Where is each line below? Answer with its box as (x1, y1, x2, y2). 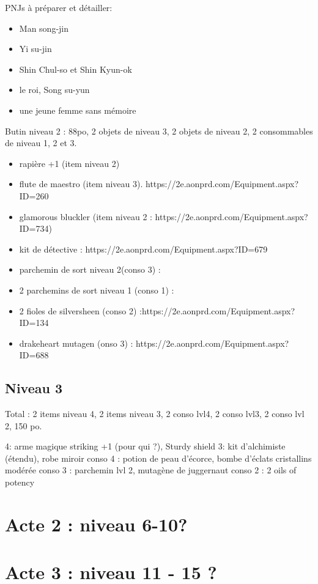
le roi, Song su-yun (19, 83, 90, 96)
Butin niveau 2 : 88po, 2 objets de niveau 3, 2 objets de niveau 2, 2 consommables (5, 124, 313, 137)
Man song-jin (19, 21, 69, 34)
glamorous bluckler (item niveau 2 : (19, 210, 152, 223)
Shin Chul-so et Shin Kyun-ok (19, 62, 132, 75)
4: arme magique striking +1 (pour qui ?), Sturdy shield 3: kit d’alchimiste (5, 440, 286, 453)
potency (5, 476, 35, 489)
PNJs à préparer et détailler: (5, 1, 113, 13)
